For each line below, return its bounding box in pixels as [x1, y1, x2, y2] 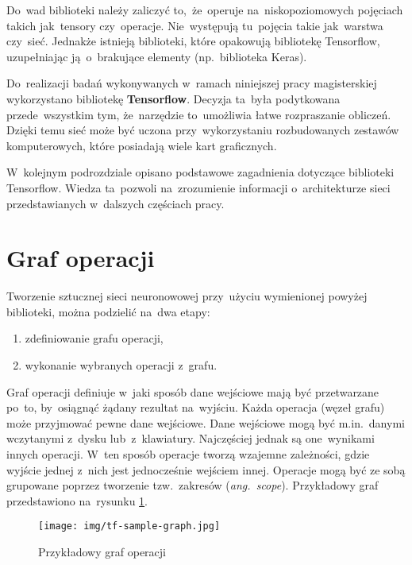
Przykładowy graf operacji [38, 544, 166, 560]
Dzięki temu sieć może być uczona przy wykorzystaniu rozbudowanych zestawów [6, 122, 399, 138]
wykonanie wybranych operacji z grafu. [25, 357, 218, 373]
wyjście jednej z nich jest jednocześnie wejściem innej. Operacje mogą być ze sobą [6, 461, 406, 478]
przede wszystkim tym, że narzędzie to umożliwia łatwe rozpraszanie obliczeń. [6, 106, 391, 122]
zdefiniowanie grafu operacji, [25, 330, 164, 346]
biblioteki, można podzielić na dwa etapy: [6, 303, 210, 319]
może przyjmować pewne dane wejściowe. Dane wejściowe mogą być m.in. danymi [6, 414, 405, 431]
